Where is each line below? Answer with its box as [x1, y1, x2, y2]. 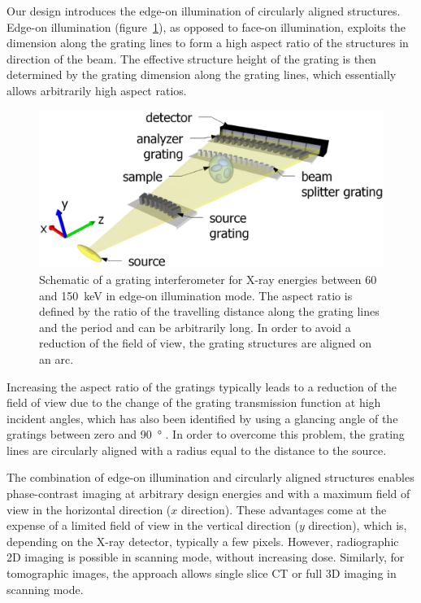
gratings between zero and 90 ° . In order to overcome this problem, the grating [7, 426, 405, 443]
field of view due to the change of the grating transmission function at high [7, 394, 381, 411]
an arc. [39, 350, 74, 367]
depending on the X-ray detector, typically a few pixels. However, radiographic [7, 532, 399, 549]
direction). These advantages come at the [181, 500, 387, 518]
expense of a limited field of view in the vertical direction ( [7, 517, 299, 534]
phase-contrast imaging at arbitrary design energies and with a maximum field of [7, 485, 410, 502]
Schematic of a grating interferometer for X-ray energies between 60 [39, 270, 377, 287]
